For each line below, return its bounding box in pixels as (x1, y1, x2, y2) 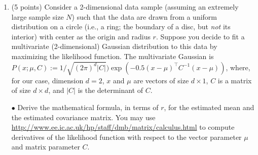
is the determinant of (78, 85, 143, 95)
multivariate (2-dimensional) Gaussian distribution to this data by (11, 41, 217, 51)
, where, (226, 62, 250, 72)
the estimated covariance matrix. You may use (11, 112, 156, 122)
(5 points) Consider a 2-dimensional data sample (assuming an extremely (11, 2, 239, 12)
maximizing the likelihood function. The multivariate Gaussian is (11, 50, 214, 61)
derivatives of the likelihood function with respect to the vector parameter (11, 131, 242, 142)
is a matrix (217, 75, 252, 85)
